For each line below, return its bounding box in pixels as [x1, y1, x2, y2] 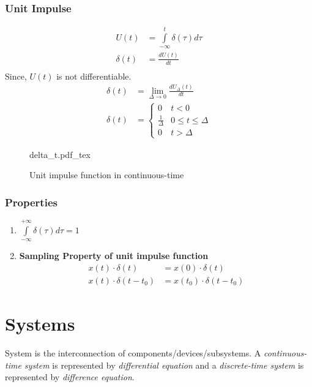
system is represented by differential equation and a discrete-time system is [24, 358, 304, 371]
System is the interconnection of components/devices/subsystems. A [5, 347, 261, 359]
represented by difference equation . [5, 370, 135, 383]
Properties [5, 194, 58, 209]
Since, [5, 69, 27, 82]
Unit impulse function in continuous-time [29, 168, 184, 181]
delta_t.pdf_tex [29, 148, 91, 160]
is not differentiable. [56, 69, 132, 82]
